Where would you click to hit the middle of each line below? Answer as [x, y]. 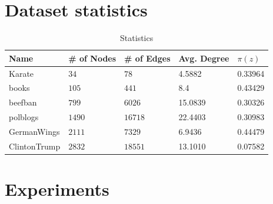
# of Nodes [92, 58]
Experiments [57, 189]
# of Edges [147, 58]
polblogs [24, 117]
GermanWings [34, 131]
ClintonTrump [35, 146]
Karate [21, 73]
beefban [23, 102]
